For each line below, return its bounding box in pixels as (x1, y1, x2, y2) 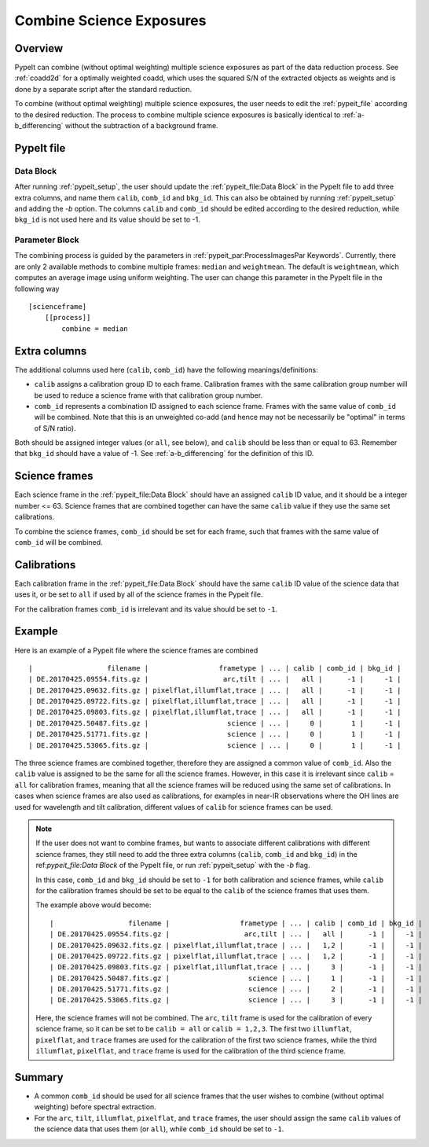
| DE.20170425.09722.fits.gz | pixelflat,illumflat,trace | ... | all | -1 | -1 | (28, 697, 401, 706)
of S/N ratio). (34, 423, 76, 432)
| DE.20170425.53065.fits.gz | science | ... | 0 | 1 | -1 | (28, 741, 401, 750)
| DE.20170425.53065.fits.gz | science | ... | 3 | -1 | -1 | (49, 995, 423, 1005)
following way (14, 284, 60, 293)
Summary (14, 1070, 64, 1084)
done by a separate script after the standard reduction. (14, 84, 192, 94)
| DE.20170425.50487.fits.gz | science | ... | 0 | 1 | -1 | (28, 719, 401, 727)
